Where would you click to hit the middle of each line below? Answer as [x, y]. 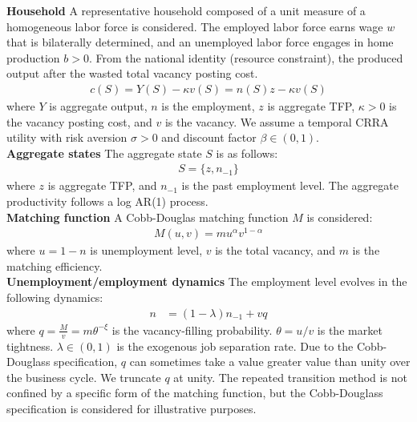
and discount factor [209, 137]
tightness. [30, 346]
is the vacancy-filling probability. [192, 330]
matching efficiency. [55, 265]
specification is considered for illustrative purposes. [132, 408]
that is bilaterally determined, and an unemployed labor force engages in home [200, 42]
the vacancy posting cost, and [79, 121]
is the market [350, 330]
